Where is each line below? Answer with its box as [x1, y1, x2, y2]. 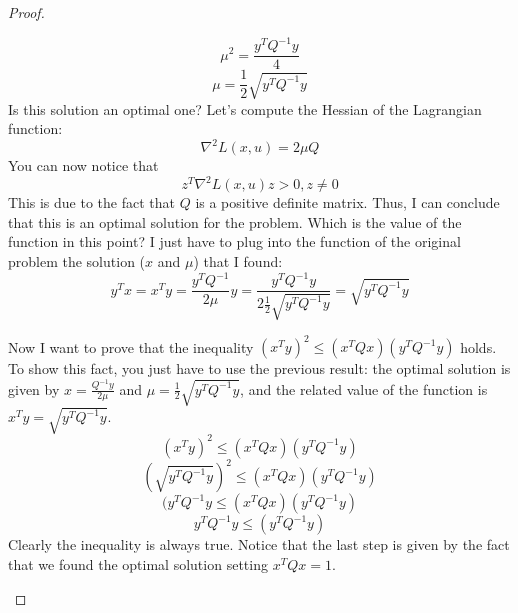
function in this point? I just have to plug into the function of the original [8, 231, 461, 252]
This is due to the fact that [8, 192, 175, 213]
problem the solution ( [8, 251, 146, 272]
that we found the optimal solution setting [8, 554, 268, 574]
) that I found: [193, 251, 283, 272]
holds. [460, 336, 497, 357]
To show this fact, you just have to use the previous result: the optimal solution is [8, 358, 511, 379]
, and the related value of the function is [240, 378, 488, 399]
